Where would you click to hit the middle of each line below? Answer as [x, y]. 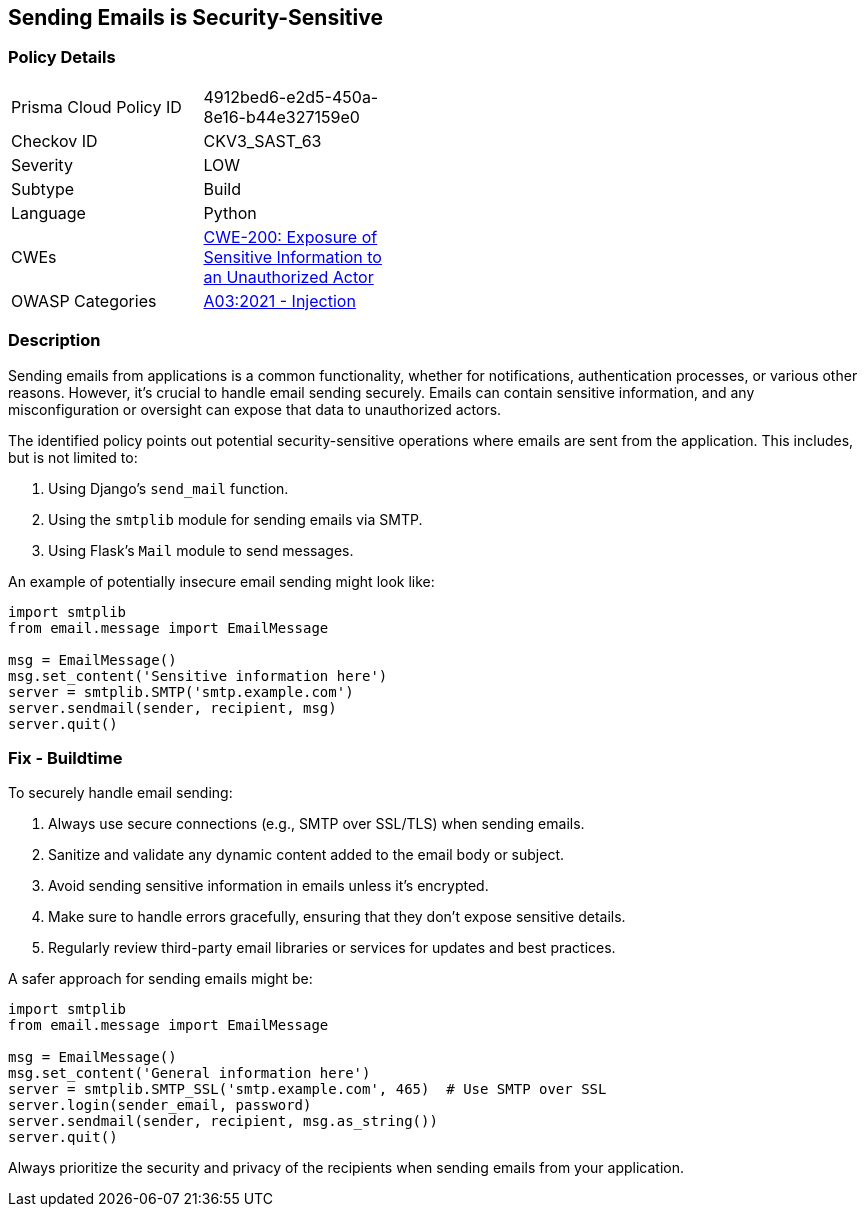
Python [230, 212]
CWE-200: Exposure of [290, 236]
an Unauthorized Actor [288, 276]
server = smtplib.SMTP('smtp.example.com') [181, 691]
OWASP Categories [84, 300]
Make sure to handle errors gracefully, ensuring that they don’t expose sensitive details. [337, 917]
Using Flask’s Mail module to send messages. [201, 550]
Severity [42, 164]
